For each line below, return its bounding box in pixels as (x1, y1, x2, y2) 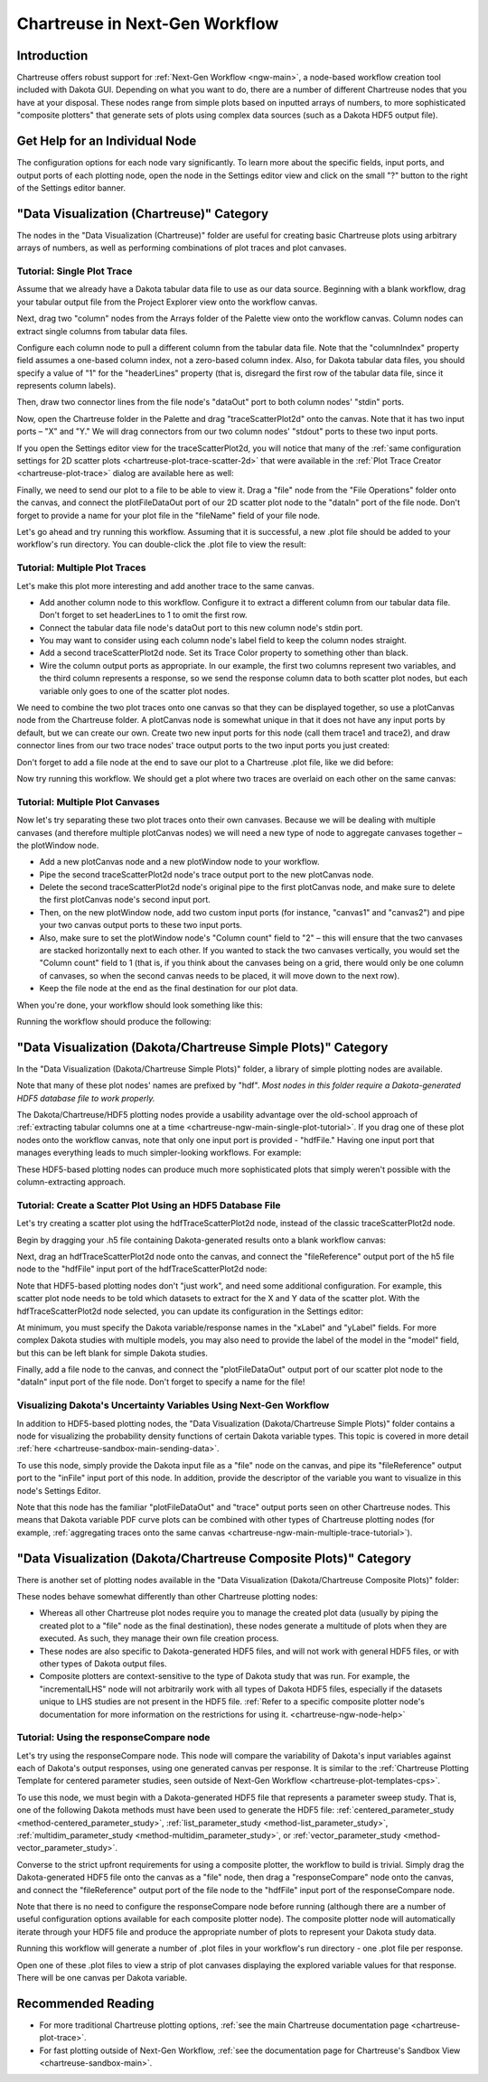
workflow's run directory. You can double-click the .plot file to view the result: (16, 539, 306, 550)
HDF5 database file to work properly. (16, 1093, 155, 1103)
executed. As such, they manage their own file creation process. (39, 1633, 279, 1644)
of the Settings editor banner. (16, 182, 127, 193)
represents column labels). (16, 380, 117, 391)
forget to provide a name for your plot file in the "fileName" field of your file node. (16, 510, 321, 520)
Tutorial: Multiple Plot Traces (16, 561, 146, 574)
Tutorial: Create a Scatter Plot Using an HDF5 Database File (16, 1198, 281, 1211)
